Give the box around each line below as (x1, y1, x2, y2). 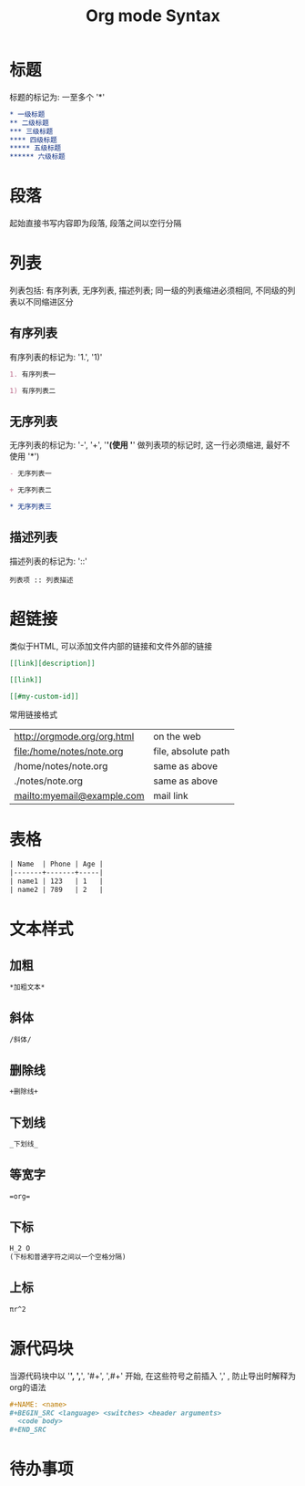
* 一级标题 (9, 109, 46, 119)
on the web (153, 731, 202, 743)
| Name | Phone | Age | (9, 859, 104, 869)
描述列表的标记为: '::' (9, 556, 88, 566)
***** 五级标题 (9, 143, 62, 153)
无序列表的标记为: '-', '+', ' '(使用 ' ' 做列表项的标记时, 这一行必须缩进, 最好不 (9, 440, 290, 451)
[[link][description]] (9, 659, 96, 668)
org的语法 (9, 1381, 47, 1392)
